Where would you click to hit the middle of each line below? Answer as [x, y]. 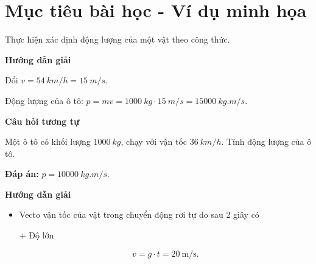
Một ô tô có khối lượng [48, 141]
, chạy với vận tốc [154, 141]
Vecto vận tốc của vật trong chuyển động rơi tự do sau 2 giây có [139, 214]
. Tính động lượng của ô [266, 141]
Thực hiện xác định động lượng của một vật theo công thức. [118, 39]
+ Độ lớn [37, 235]
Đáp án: [22, 174]
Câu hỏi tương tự [42, 121]
